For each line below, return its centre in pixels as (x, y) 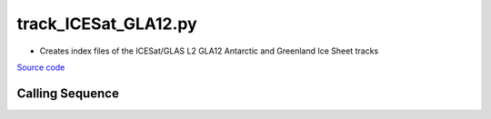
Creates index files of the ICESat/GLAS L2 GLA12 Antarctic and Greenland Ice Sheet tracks (209, 51)
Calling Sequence (68, 93)
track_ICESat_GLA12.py (107, 24)
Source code (41, 67)
